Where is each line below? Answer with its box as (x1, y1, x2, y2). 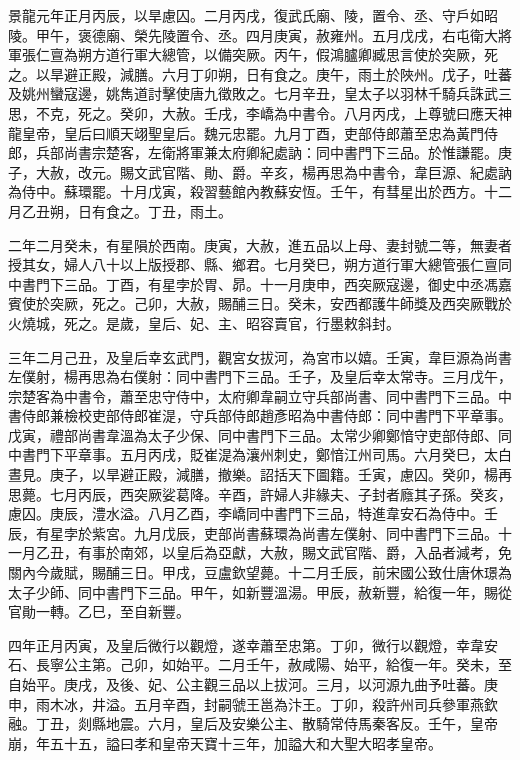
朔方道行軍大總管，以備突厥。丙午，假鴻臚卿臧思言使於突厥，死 (77, 44, 498, 65)
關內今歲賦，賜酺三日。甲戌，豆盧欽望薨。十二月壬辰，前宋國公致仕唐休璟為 (8, 562, 512, 583)
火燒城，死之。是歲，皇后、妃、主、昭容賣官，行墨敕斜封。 (8, 312, 400, 333)
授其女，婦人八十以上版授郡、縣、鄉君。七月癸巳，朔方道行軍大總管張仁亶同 (8, 254, 512, 275)
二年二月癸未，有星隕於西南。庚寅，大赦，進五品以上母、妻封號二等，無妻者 (8, 234, 512, 255)
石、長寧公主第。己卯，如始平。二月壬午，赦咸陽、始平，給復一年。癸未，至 (8, 654, 512, 675)
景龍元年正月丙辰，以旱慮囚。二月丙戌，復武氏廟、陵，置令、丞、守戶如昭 (8, 5, 498, 25)
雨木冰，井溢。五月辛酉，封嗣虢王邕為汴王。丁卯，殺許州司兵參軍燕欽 (35, 693, 498, 714)
